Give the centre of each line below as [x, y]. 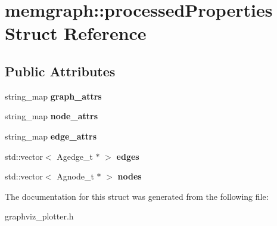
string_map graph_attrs [53, 96]
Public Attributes [60, 71]
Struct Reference [76, 33]
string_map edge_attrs [51, 136]
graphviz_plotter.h [39, 216]
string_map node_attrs [52, 116]
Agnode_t [75, 176]
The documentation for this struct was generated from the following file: [137, 196]
